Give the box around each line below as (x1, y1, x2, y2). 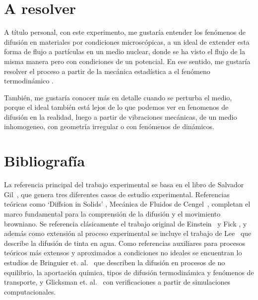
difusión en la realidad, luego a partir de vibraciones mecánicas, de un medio (4, 111, 237, 122)
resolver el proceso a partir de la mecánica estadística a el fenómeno (4, 66, 210, 76)
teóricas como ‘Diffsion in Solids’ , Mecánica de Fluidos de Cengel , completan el (4, 199, 251, 209)
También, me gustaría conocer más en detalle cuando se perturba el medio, (4, 92, 232, 102)
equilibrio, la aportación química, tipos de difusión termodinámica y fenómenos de (4, 267, 254, 277)
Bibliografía (4, 150, 85, 171)
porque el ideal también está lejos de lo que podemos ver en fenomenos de (4, 102, 229, 112)
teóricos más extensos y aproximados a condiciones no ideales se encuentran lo (4, 247, 242, 258)
